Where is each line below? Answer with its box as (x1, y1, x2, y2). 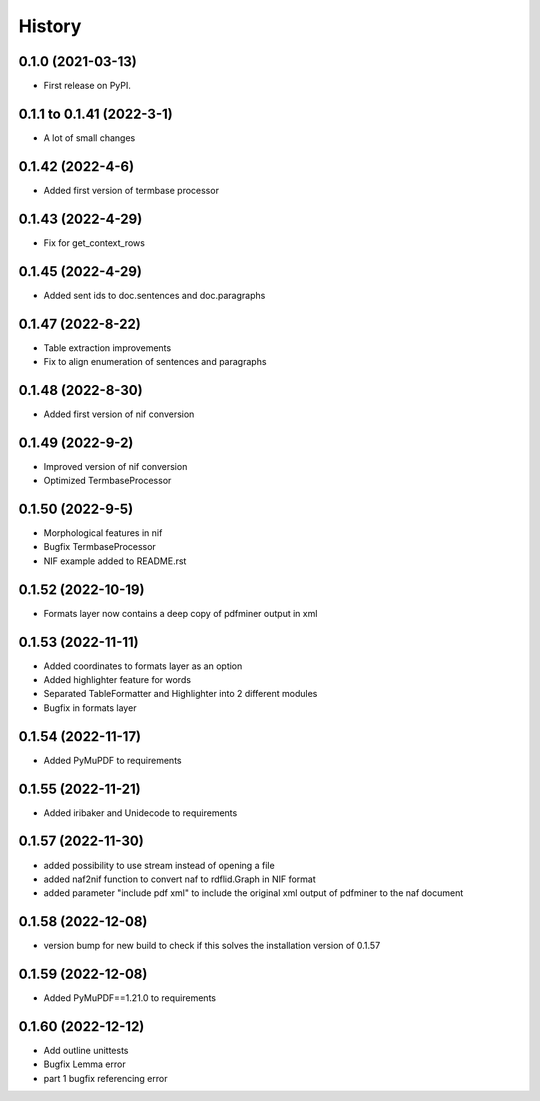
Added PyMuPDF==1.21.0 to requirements (43, 992, 217, 1004)
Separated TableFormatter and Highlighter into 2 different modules (43, 688, 318, 700)
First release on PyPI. (43, 80, 132, 92)
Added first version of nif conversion (43, 408, 195, 420)
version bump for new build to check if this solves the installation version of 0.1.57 (43, 940, 381, 952)
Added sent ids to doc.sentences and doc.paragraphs (43, 289, 266, 301)
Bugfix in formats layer (43, 701, 137, 714)
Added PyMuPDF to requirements (43, 754, 182, 766)
